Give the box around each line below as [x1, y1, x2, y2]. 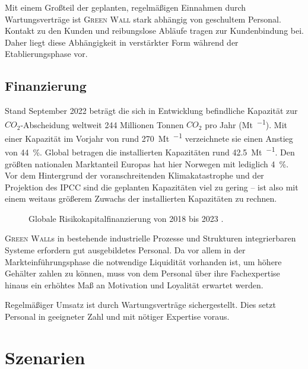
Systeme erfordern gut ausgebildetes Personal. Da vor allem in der [5, 244, 246, 256]
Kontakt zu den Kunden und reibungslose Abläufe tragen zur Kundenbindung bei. [5, 24, 304, 37]
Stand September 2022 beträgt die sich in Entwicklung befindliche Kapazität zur [5, 104, 298, 117]
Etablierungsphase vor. [5, 47, 88, 60]
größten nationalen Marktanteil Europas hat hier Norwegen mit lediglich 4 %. [5, 157, 289, 170]
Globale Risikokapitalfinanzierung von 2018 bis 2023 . [28, 212, 224, 224]
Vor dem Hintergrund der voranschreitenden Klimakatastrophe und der [5, 169, 264, 182]
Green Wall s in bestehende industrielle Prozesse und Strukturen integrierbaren [5, 232, 296, 244]
